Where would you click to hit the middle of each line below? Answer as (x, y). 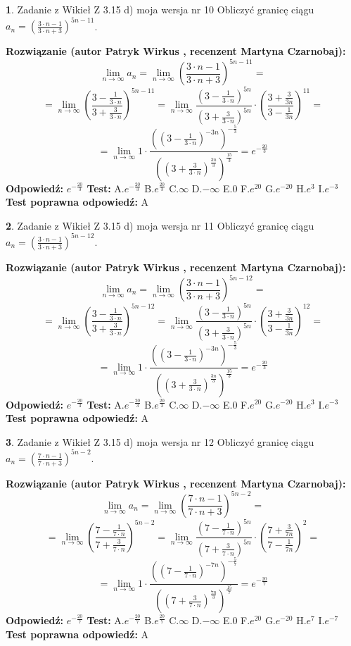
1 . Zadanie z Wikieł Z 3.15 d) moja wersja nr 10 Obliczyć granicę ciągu (160, 9)
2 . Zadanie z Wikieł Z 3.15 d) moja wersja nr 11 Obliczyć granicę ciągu (160, 225)
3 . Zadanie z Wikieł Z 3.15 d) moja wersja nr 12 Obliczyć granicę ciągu (160, 441)
